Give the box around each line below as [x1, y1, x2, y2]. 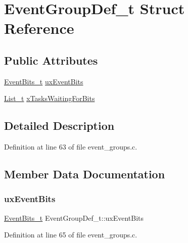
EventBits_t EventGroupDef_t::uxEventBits [4, 212, 144, 223]
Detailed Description [4, 118, 115, 133]
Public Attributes [4, 52, 98, 68]
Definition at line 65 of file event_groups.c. [4, 229, 137, 240]
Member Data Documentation [4, 166, 165, 182]
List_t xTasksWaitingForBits [4, 93, 95, 104]
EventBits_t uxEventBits [4, 76, 83, 86]
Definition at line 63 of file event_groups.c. [4, 141, 137, 152]
